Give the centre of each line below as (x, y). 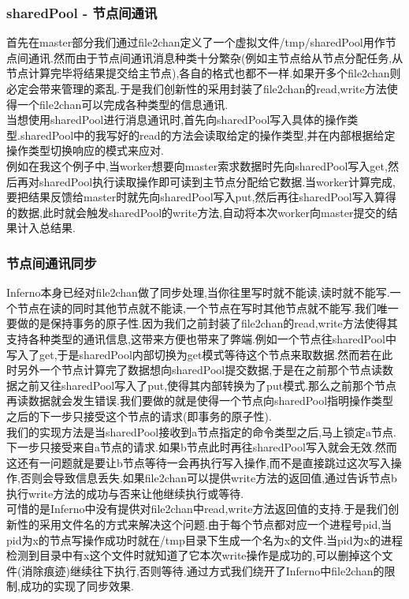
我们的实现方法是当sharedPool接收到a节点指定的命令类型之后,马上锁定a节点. (201, 431)
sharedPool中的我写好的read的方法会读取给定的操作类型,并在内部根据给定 (208, 135)
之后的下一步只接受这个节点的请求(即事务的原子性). (139, 416)
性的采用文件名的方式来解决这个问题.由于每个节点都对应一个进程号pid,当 (204, 524)
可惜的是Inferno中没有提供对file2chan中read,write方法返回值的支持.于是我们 (197, 509)
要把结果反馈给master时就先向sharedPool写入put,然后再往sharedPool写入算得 (201, 197)
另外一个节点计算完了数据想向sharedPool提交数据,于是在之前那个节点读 (200, 370)
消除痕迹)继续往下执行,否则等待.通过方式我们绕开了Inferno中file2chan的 (203, 570)
